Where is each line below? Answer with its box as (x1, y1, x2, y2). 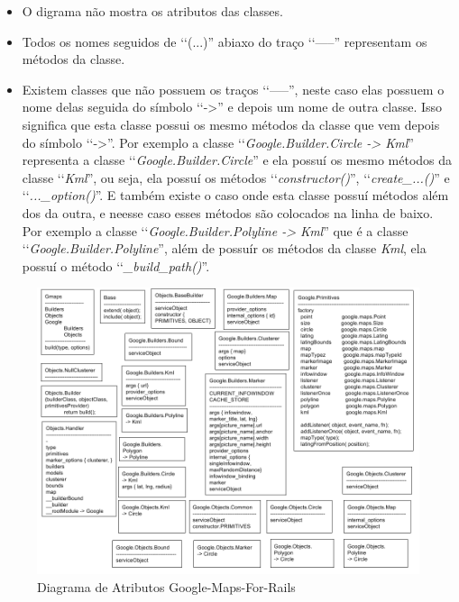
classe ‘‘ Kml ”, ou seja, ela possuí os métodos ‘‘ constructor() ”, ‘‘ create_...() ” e (22, 168, 450, 187)
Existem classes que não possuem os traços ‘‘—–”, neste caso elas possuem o (22, 79, 445, 98)
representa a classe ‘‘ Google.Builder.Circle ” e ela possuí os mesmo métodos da (22, 150, 453, 169)
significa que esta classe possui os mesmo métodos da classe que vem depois (22, 114, 440, 133)
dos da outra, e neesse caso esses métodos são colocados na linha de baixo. (22, 203, 434, 222)
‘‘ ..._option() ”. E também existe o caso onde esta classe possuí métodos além (22, 186, 449, 205)
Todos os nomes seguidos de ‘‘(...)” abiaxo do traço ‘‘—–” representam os (22, 32, 427, 50)
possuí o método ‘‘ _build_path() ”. (22, 256, 210, 275)
